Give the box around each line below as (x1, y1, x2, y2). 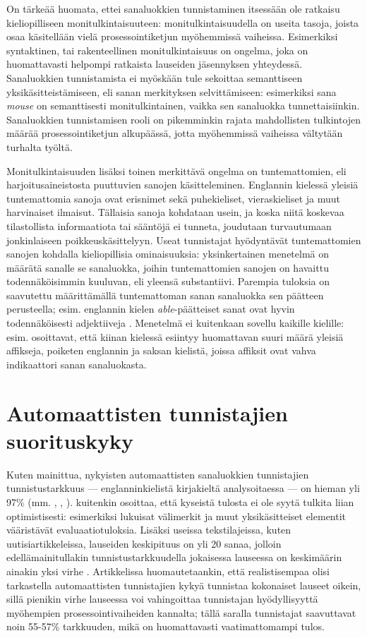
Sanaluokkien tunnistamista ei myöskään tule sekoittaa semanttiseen (6, 70, 303, 85)
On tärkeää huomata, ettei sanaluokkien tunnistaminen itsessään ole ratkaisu (6, 1, 340, 16)
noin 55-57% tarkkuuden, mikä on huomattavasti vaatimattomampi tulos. (6, 619, 325, 634)
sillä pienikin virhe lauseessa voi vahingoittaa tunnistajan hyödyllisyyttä (6, 591, 318, 606)
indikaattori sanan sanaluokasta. (6, 356, 147, 371)
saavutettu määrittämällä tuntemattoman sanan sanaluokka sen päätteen (6, 287, 324, 302)
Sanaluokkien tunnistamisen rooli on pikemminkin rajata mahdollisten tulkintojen (6, 112, 361, 126)
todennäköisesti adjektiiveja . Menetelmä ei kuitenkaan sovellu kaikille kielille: (6, 315, 344, 330)
